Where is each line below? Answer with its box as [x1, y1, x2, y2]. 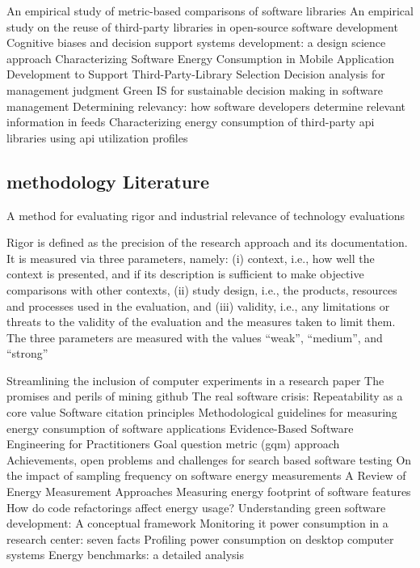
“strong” [6, 345, 48, 362]
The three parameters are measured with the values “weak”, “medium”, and [6, 329, 383, 345]
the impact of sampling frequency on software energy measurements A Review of [6, 467, 406, 484]
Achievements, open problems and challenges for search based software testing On [6, 451, 412, 468]
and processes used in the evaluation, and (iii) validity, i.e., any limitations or [6, 297, 390, 314]
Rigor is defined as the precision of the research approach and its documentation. [6, 234, 408, 251]
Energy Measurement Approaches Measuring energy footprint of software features [6, 483, 411, 500]
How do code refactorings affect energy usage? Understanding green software [6, 498, 386, 515]
